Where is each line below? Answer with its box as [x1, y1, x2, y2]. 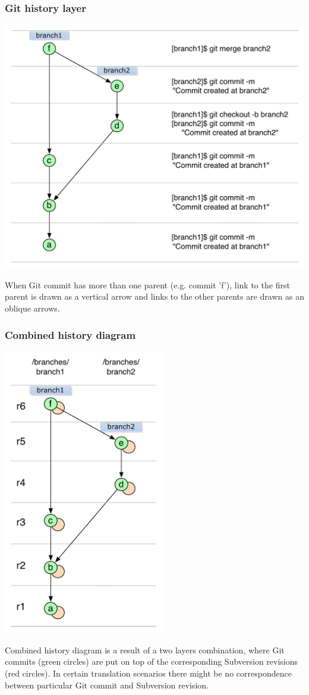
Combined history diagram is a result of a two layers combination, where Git [5, 643, 285, 656]
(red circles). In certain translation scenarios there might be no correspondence [5, 667, 292, 680]
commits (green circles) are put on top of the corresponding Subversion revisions [5, 655, 298, 668]
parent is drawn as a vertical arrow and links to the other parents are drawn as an [5, 290, 304, 303]
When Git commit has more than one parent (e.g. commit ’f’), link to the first [5, 278, 290, 291]
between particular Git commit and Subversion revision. [5, 678, 209, 691]
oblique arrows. [5, 301, 60, 314]
